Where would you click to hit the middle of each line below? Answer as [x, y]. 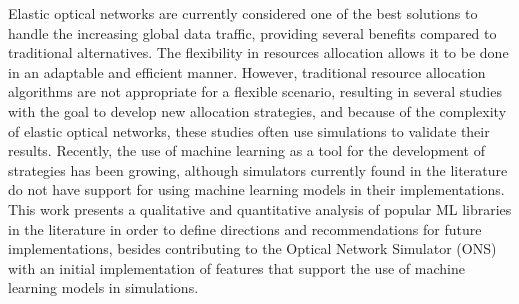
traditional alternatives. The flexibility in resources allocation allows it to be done [258, 52]
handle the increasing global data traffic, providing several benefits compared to [252, 32]
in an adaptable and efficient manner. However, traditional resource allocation [247, 71]
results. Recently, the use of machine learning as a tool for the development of [246, 150]
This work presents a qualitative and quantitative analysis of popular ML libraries [260, 208]
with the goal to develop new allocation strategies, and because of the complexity [257, 110]
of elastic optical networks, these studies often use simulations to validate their [249, 130]
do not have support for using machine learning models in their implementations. [256, 189]
